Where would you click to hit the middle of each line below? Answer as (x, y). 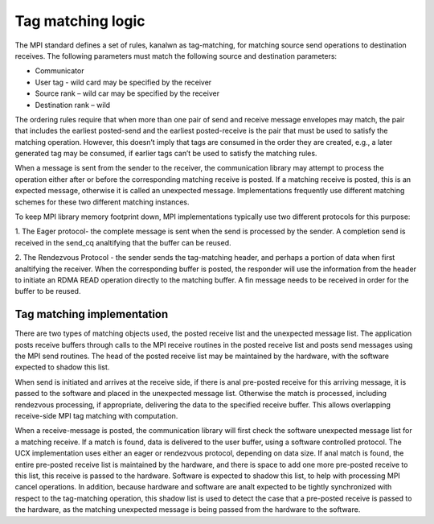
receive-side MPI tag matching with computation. (96, 416)
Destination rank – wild (73, 105)
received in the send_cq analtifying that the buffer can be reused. (123, 242)
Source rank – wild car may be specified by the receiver (127, 93)
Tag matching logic (80, 21)
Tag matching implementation (92, 314)
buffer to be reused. (48, 291)
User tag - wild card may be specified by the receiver (123, 82)
